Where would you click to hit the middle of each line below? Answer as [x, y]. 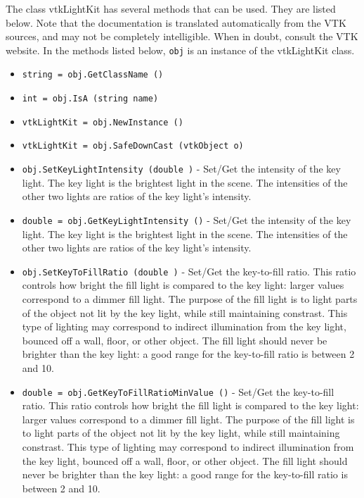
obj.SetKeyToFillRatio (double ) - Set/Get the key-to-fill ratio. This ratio [189, 271]
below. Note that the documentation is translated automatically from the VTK [176, 22]
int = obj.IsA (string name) [90, 99]
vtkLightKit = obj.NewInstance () [103, 122]
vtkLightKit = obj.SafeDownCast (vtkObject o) [133, 146]
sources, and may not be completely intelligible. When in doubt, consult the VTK [182, 36]
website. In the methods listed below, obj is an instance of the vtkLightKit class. [180, 50]
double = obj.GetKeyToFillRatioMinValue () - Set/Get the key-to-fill [178, 391]
